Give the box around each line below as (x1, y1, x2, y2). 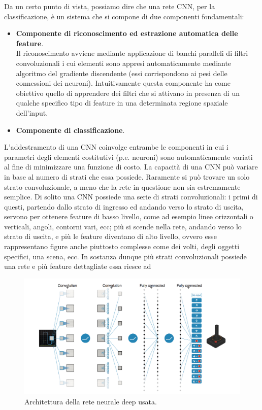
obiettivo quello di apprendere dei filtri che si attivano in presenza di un (16, 87, 240, 98)
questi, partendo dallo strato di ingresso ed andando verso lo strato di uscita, (4, 201, 244, 212)
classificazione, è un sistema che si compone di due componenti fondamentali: (4, 11, 244, 21)
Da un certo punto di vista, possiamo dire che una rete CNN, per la (4, 1, 215, 11)
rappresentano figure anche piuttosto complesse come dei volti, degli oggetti (4, 241, 240, 252)
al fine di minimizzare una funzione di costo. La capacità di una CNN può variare (4, 161, 258, 172)
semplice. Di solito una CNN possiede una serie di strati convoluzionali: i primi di (4, 191, 258, 202)
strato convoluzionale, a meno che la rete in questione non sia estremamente (4, 181, 241, 192)
